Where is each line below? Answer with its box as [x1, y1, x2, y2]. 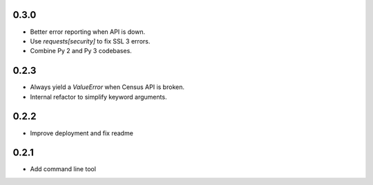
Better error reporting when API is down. [30, 28, 146, 36]
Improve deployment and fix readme [30, 128, 134, 137]
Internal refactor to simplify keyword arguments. [30, 92, 167, 101]
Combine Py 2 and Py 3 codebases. [30, 47, 133, 55]
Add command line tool [30, 165, 97, 173]
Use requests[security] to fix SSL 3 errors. [30, 37, 151, 45]
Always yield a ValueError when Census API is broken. [30, 83, 184, 91]
